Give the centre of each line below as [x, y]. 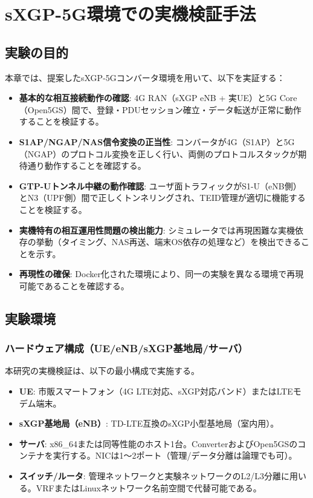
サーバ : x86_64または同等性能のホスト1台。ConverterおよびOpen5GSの [158, 443]
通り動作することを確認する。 [87, 165]
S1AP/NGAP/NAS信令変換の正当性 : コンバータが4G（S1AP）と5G [157, 141]
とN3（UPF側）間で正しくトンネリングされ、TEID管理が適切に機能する [162, 198]
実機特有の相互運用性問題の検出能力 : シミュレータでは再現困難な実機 [157, 230]
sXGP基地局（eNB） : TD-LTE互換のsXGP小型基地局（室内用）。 [149, 423]
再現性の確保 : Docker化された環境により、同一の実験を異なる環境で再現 [161, 274]
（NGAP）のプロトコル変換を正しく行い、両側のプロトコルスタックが [159, 153]
